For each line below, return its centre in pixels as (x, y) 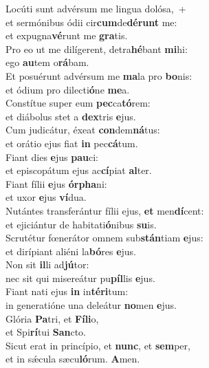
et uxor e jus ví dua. (46, 197)
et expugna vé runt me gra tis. (67, 35)
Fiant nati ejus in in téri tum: (67, 291)
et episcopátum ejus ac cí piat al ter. (79, 170)
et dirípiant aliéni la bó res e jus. (71, 251)
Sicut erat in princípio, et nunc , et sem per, (98, 345)
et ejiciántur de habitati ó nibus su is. (81, 224)
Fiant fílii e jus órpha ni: (56, 183)
